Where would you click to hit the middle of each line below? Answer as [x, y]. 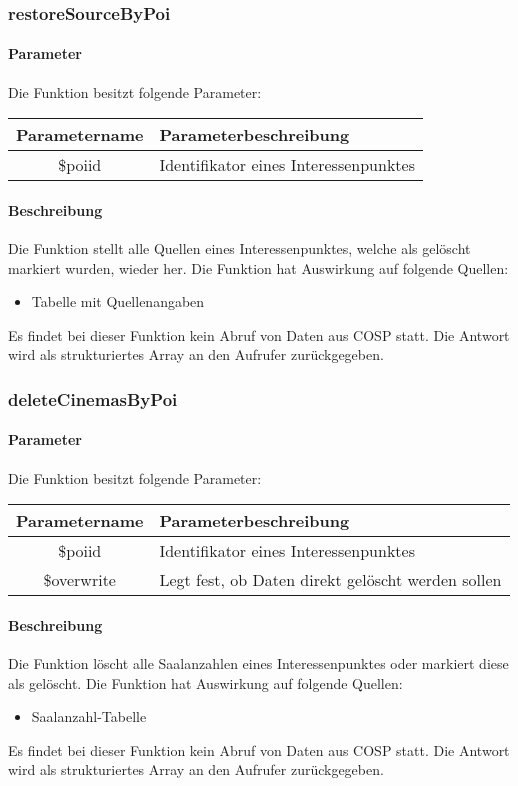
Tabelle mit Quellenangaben [118, 301]
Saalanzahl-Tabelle [89, 716]
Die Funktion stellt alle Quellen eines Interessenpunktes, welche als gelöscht [239, 248]
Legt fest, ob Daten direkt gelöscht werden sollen [330, 580]
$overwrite [79, 580]
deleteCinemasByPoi [93, 398]
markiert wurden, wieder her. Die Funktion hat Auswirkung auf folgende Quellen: [258, 267]
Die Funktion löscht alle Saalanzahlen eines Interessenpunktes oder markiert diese [258, 663]
